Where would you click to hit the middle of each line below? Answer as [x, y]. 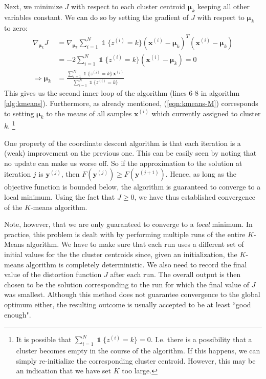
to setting [19, 113]
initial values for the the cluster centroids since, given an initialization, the [121, 254]
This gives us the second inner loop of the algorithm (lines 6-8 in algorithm [122, 93]
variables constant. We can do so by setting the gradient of [96, 17]
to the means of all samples [89, 113]
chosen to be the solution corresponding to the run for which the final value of [127, 284]
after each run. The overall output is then [175, 274]
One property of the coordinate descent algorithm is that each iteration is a [123, 143]
